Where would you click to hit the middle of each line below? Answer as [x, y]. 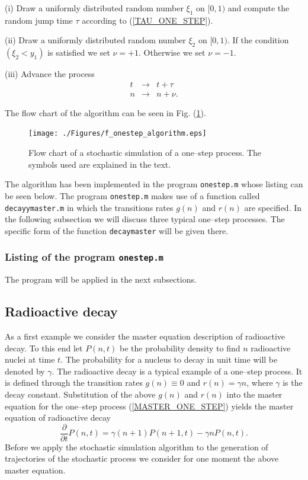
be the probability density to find [180, 348]
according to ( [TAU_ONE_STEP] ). [147, 20]
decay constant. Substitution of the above [80, 394]
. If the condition [258, 40]
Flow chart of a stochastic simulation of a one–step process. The [145, 153]
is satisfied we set [79, 52]
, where [260, 383]
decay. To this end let [44, 348]
